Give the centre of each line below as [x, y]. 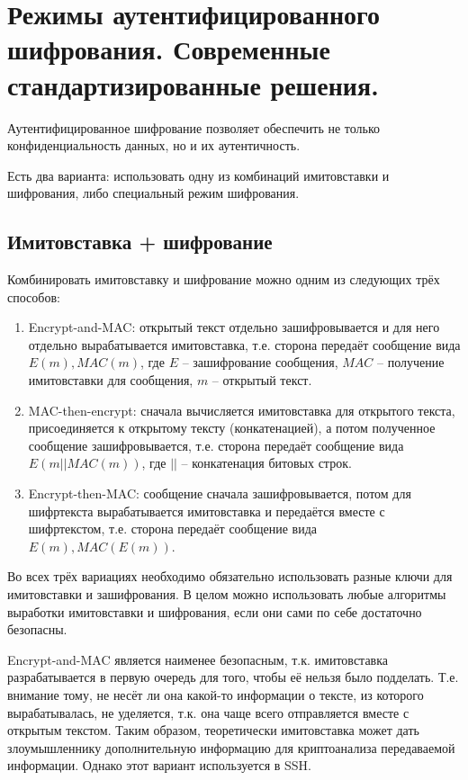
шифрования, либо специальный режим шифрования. [153, 193]
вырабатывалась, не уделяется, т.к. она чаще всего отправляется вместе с [208, 712]
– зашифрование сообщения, [260, 362]
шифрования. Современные [169, 49]
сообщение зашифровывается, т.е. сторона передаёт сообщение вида [216, 445]
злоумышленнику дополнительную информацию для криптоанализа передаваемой [231, 747]
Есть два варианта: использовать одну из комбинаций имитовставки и [198, 175]
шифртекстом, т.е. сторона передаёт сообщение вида [173, 529]
